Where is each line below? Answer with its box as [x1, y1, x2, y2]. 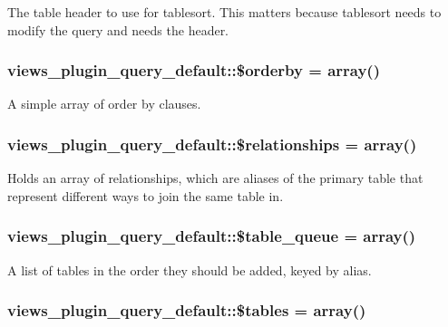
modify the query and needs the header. [7, 20, 229, 39]
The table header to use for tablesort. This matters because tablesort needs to [7, 3, 442, 21]
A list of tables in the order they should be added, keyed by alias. [7, 260, 372, 279]
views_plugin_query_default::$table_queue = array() [7, 225, 416, 247]
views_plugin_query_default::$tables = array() [7, 299, 366, 322]
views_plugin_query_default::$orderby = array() [7, 59, 380, 82]
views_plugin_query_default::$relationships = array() [7, 132, 417, 155]
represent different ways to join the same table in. [7, 186, 284, 205]
